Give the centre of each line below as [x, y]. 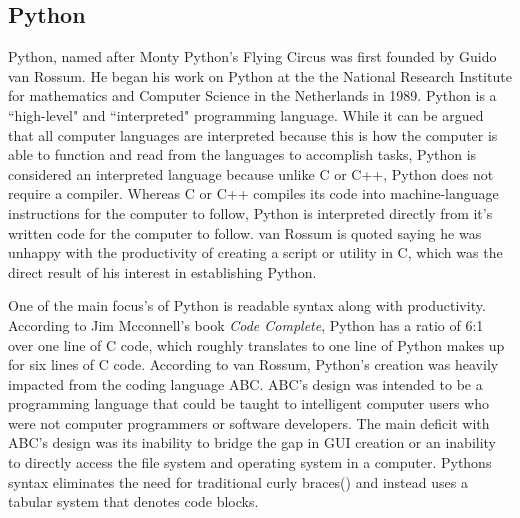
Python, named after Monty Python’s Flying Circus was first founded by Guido [252, 56]
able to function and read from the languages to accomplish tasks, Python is [242, 154]
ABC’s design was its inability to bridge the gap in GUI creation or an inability [252, 442]
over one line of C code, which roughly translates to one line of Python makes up [256, 344]
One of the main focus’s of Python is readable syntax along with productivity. [247, 305]
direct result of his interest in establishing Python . [162, 271]
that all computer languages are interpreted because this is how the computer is [253, 134]
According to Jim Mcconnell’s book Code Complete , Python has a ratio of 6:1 [246, 324]
